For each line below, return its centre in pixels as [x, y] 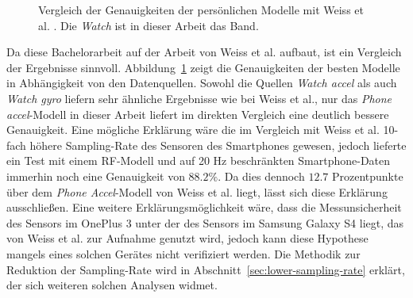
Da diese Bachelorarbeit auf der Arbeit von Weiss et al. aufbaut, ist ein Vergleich [204, 52]
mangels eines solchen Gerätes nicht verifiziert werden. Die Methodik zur [183, 253]
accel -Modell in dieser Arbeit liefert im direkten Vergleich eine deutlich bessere [198, 114]
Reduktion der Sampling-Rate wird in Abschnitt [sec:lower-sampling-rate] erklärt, [206, 269]
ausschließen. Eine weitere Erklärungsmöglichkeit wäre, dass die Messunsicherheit [204, 207]
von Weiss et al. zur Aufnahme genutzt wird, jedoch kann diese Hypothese [187, 238]
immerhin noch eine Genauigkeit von [96, 176]
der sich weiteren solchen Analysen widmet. [112, 285]
